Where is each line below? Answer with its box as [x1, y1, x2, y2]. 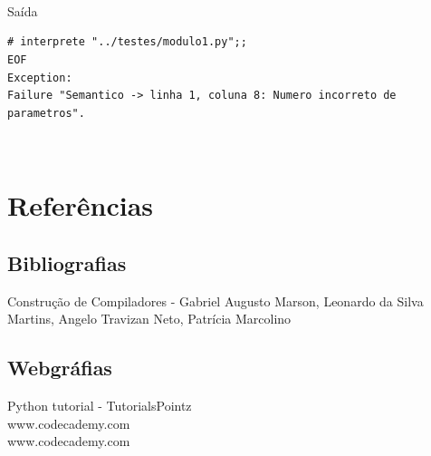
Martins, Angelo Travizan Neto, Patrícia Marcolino [7, 309, 292, 328]
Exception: [7, 71, 72, 84]
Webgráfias [7, 354, 112, 382]
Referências [7, 187, 154, 224]
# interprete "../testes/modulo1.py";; [7, 35, 247, 49]
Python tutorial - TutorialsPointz [7, 395, 192, 414]
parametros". [7, 106, 85, 120]
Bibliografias [7, 248, 127, 277]
